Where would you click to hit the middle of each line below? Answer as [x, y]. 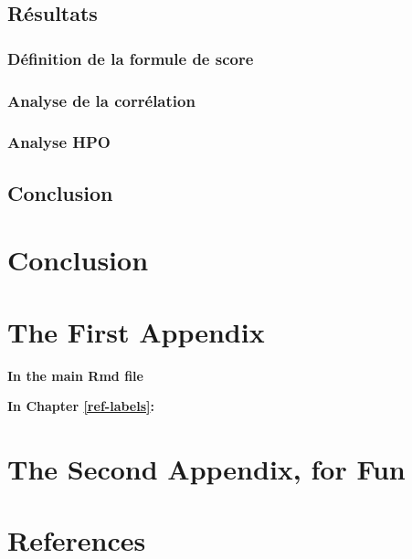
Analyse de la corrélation [101, 100]
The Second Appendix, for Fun [206, 468]
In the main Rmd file [75, 375]
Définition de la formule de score [131, 58]
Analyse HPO [59, 142]
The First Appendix [136, 331]
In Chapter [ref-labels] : [81, 406]
